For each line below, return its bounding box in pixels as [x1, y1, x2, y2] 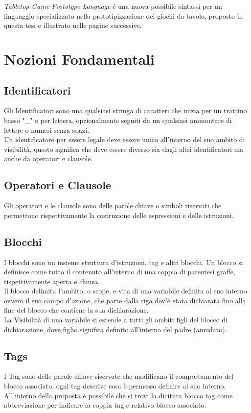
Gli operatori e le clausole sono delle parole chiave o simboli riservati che [4, 200, 222, 211]
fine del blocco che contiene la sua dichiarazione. [4, 305, 149, 315]
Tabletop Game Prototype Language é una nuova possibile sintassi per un [4, 1, 222, 11]
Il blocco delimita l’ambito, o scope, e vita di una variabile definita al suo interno [4, 286, 247, 296]
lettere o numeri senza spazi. [4, 124, 90, 135]
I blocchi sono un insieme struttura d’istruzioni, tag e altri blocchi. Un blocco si [4, 257, 243, 267]
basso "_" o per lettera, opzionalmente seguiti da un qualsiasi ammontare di [4, 115, 232, 125]
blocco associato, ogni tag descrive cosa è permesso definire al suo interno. [4, 381, 226, 391]
